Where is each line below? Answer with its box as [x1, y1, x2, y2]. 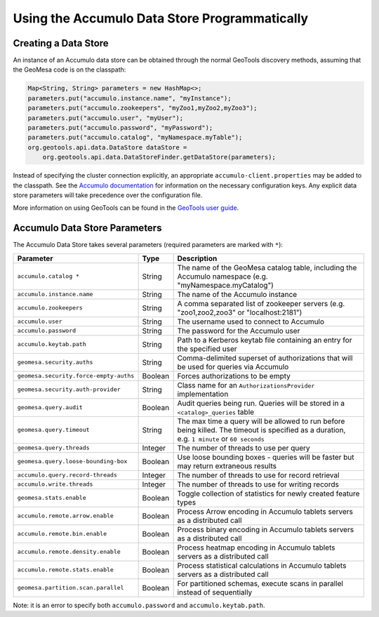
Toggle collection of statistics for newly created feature [177, 489, 360, 498]
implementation [177, 389, 229, 399]
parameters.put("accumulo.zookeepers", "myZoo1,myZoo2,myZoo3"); [27, 104, 258, 112]
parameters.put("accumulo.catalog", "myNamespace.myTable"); [27, 133, 243, 142]
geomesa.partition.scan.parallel [17, 584, 124, 592]
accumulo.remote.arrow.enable [17, 512, 114, 519]
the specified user [177, 344, 238, 354]
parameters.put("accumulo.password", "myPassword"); [27, 124, 213, 131]
